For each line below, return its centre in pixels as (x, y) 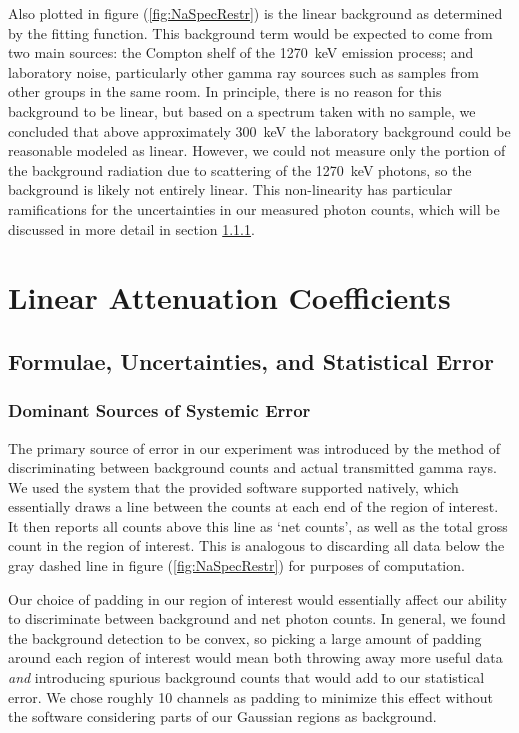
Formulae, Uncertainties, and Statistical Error (251, 360)
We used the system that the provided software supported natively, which (233, 486)
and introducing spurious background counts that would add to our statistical (246, 677)
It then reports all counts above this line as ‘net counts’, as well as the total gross (258, 525)
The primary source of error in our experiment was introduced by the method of (254, 447)
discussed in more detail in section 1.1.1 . (131, 228)
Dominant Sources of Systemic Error (159, 410)
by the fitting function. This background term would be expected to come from (250, 32)
